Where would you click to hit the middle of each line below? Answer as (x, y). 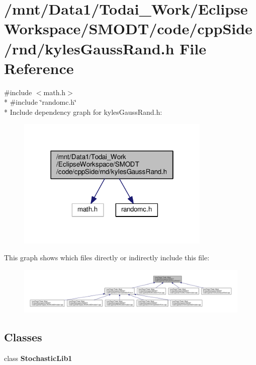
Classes (23, 337)
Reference (39, 68)
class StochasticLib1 (38, 358)
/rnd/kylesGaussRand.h (89, 48)
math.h (55, 92)
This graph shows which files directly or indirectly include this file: (107, 258)
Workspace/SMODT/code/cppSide (128, 28)
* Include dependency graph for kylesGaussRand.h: (83, 112)
